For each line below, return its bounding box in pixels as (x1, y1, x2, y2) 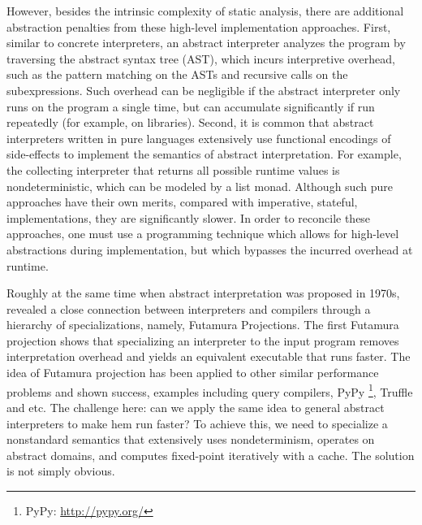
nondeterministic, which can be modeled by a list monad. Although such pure (6, 177, 393, 194)
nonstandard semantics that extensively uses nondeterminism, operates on (6, 431, 375, 448)
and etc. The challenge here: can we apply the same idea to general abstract (6, 398, 385, 415)
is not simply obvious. (6, 462, 115, 479)
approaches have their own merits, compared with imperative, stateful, (6, 193, 358, 210)
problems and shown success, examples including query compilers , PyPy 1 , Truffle (6, 380, 413, 400)
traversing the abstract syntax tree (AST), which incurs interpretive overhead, (6, 50, 395, 67)
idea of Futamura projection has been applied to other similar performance (6, 364, 379, 381)
